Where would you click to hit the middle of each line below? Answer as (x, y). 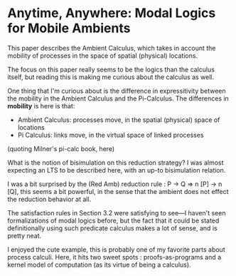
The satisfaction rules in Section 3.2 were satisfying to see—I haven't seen (117, 213)
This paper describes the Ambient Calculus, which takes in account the (112, 48)
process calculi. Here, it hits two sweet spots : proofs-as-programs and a (114, 257)
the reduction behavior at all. (49, 199)
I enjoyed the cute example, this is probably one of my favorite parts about (116, 249)
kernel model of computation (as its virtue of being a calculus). (99, 265)
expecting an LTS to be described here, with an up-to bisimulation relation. (117, 170)
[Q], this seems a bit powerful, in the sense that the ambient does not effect (118, 191)
